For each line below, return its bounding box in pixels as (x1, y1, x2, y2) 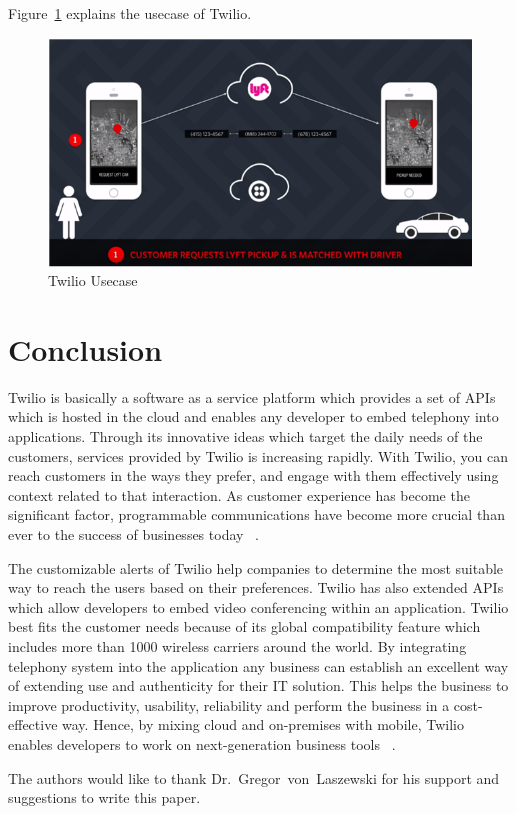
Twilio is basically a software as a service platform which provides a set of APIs (8, 386, 496, 407)
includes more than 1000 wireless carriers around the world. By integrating (8, 635, 467, 656)
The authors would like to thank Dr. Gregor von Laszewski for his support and (8, 767, 500, 788)
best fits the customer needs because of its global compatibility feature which (8, 616, 481, 637)
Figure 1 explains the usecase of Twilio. (8, 3, 252, 23)
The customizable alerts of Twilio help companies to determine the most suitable (8, 557, 504, 578)
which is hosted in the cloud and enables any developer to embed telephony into (8, 406, 499, 427)
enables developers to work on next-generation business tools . (8, 733, 396, 754)
